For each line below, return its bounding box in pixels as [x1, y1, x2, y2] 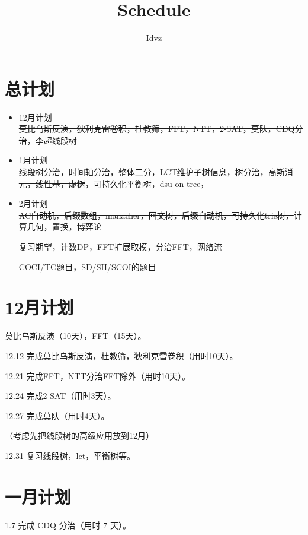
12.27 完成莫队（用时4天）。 [5, 409, 110, 422]
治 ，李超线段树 [18, 134, 77, 146]
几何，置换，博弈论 [27, 220, 102, 233]
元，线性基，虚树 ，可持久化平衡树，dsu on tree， [18, 177, 209, 189]
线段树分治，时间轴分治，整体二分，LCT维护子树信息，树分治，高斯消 [18, 166, 293, 178]
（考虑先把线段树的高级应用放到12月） [5, 429, 154, 442]
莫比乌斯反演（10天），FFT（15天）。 [5, 330, 146, 342]
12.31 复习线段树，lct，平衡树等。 [5, 449, 136, 461]
